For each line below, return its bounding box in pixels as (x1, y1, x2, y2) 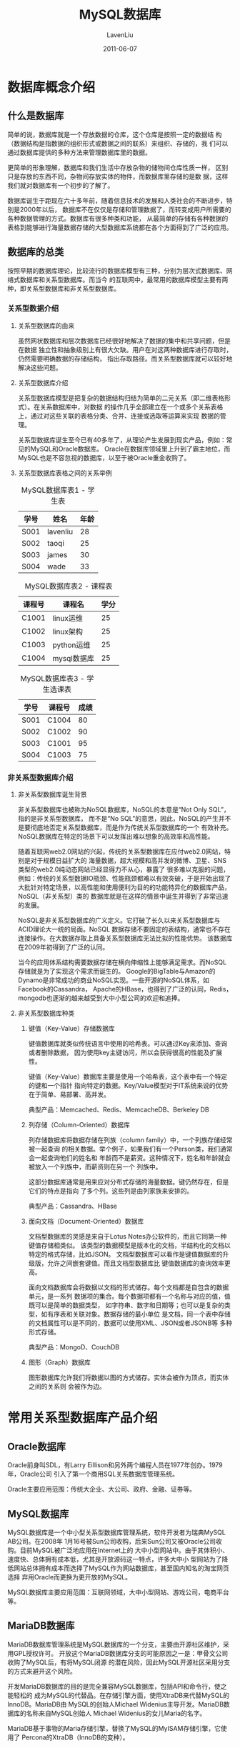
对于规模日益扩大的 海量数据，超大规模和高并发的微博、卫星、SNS (30, 856, 227, 865)
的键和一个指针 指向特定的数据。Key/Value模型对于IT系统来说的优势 (28, 1082, 229, 1090)
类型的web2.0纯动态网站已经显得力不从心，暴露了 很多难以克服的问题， (17, 865, 230, 874)
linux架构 (52, 626, 84, 636)
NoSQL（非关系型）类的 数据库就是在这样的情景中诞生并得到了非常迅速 (17, 892, 229, 901)
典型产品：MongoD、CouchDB (28, 1343, 120, 1352)
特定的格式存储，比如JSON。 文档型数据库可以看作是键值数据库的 (28, 1250, 223, 1259)
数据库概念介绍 (7, 79, 96, 95)
